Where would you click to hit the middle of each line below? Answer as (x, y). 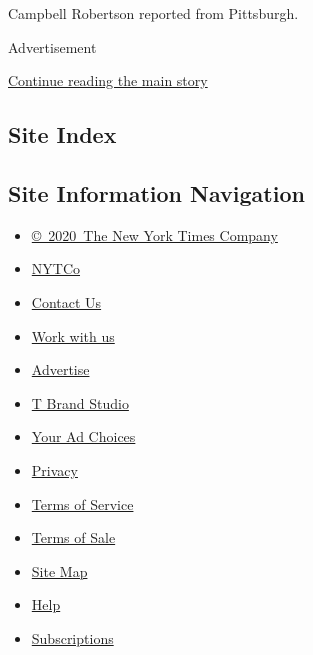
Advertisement (52, 46)
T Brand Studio (80, 402)
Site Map (59, 570)
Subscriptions (72, 637)
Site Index (62, 134)
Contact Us (66, 301)
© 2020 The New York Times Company (154, 234)
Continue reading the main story (108, 80)
